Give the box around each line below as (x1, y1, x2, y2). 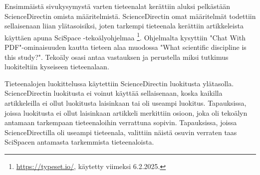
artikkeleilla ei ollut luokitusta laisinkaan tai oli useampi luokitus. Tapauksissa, (4, 98, 247, 108)
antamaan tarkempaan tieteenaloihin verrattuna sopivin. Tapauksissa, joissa (4, 117, 237, 128)
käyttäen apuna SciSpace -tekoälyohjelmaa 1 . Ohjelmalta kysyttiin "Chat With (4, 30, 246, 42)
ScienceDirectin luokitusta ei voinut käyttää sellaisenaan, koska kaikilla (4, 88, 223, 98)
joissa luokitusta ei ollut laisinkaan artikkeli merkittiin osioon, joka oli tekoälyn (4, 107, 248, 118)
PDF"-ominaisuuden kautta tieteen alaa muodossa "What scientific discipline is (4, 42, 247, 52)
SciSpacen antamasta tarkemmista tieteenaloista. (4, 137, 154, 147)
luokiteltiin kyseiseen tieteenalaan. (4, 61, 109, 72)
